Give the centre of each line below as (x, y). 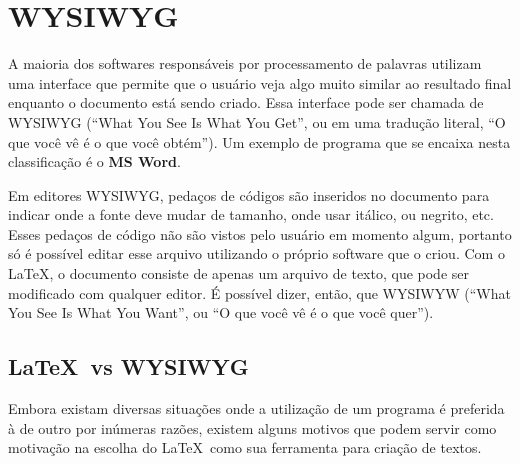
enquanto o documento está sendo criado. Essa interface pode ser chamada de (246, 102)
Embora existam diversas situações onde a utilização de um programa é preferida (256, 408)
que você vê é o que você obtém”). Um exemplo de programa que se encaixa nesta (259, 141)
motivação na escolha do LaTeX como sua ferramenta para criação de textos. (245, 447)
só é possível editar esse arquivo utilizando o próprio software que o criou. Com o (256, 253)
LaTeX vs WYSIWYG (128, 366)
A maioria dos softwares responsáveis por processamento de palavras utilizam (245, 63)
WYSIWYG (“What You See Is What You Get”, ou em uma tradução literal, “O (257, 121)
